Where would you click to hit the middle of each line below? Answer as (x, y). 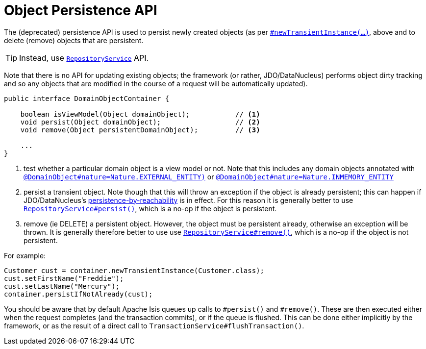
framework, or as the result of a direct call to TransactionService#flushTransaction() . (154, 325)
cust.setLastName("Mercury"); (62, 286)
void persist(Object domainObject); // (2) (140, 122)
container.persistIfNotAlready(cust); (78, 294)
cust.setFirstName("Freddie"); (64, 278)
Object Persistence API (81, 10)
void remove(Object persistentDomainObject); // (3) (140, 130)
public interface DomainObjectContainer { (87, 98)
